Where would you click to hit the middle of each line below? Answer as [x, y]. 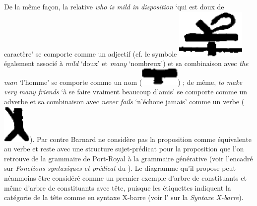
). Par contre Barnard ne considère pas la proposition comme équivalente [141, 139]
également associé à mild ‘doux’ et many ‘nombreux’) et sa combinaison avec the [126, 63]
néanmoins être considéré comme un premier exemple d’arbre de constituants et [125, 177]
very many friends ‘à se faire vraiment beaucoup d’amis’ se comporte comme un [126, 92]
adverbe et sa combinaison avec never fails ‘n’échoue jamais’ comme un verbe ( [124, 101]
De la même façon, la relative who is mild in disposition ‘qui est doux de [114, 6]
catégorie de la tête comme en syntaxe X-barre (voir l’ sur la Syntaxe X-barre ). [124, 197]
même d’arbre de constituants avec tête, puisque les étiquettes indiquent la [118, 187]
